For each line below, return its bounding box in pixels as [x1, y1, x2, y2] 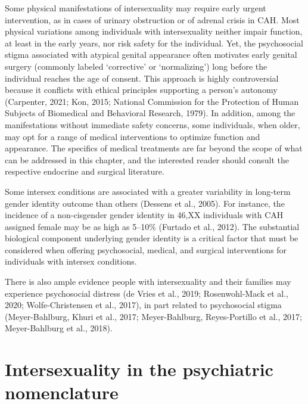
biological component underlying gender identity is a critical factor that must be [5, 232, 298, 244]
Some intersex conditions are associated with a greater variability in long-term [5, 185, 291, 197]
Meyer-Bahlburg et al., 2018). [5, 322, 113, 334]
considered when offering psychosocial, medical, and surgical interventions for [5, 243, 287, 256]
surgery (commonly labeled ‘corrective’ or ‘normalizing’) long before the [5, 60, 267, 72]
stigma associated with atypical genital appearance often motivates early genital [5, 48, 297, 61]
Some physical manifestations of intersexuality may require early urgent [5, 2, 266, 14]
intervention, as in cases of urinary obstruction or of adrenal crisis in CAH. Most [5, 13, 300, 26]
